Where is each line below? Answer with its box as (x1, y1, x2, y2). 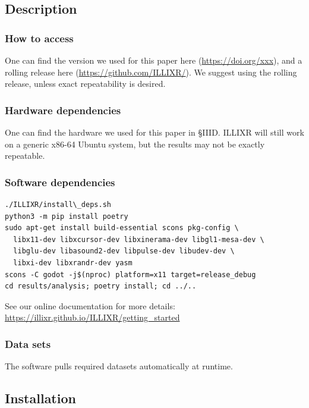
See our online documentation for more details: (5, 299, 175, 312)
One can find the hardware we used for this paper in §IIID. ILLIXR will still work (5, 126, 304, 138)
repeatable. (5, 149, 45, 162)
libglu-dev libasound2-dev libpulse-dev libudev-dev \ (13, 247, 235, 256)
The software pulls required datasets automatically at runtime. (5, 360, 233, 372)
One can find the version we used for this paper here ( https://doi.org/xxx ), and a (5, 54, 302, 66)
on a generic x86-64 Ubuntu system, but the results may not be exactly (5, 137, 265, 150)
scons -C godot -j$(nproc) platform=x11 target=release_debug (5, 270, 256, 279)
